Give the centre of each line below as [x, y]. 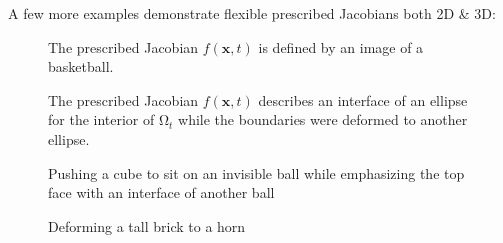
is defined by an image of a [341, 46]
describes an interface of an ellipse [363, 99]
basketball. [81, 66]
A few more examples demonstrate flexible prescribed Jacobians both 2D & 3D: [252, 13]
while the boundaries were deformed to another [323, 119]
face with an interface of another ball [161, 192]
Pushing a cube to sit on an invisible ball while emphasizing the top [256, 172]
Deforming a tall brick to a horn [147, 225]
